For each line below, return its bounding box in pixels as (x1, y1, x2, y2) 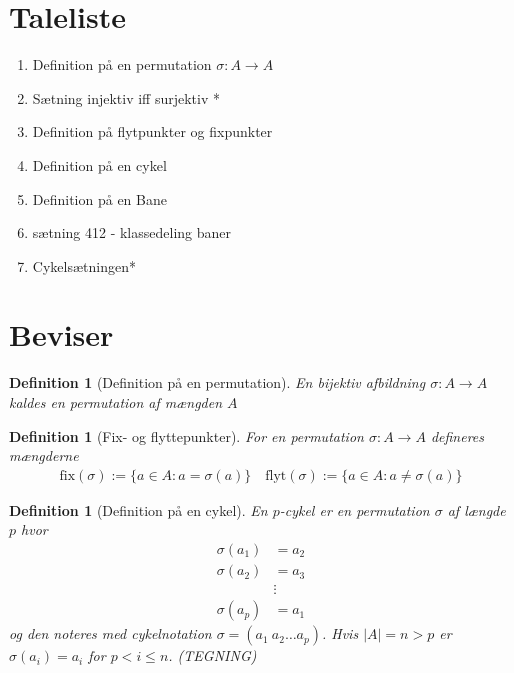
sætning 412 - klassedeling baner (32, 222, 232, 243)
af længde (447, 499, 506, 520)
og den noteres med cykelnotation (9, 623, 212, 644)
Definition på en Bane (32, 188, 167, 209)
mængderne (9, 445, 79, 466)
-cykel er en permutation (279, 499, 430, 520)
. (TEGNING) (168, 645, 257, 666)
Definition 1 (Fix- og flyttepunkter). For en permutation (9, 425, 364, 446)
